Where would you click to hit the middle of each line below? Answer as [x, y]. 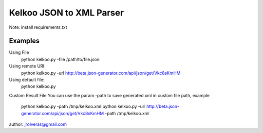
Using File [19, 52]
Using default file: [27, 80]
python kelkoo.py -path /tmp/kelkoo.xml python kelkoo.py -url [83, 106]
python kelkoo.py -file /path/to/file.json [60, 59]
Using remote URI [27, 66]
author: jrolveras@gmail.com [38, 124]
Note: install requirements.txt [38, 27]
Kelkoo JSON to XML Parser [66, 13]
